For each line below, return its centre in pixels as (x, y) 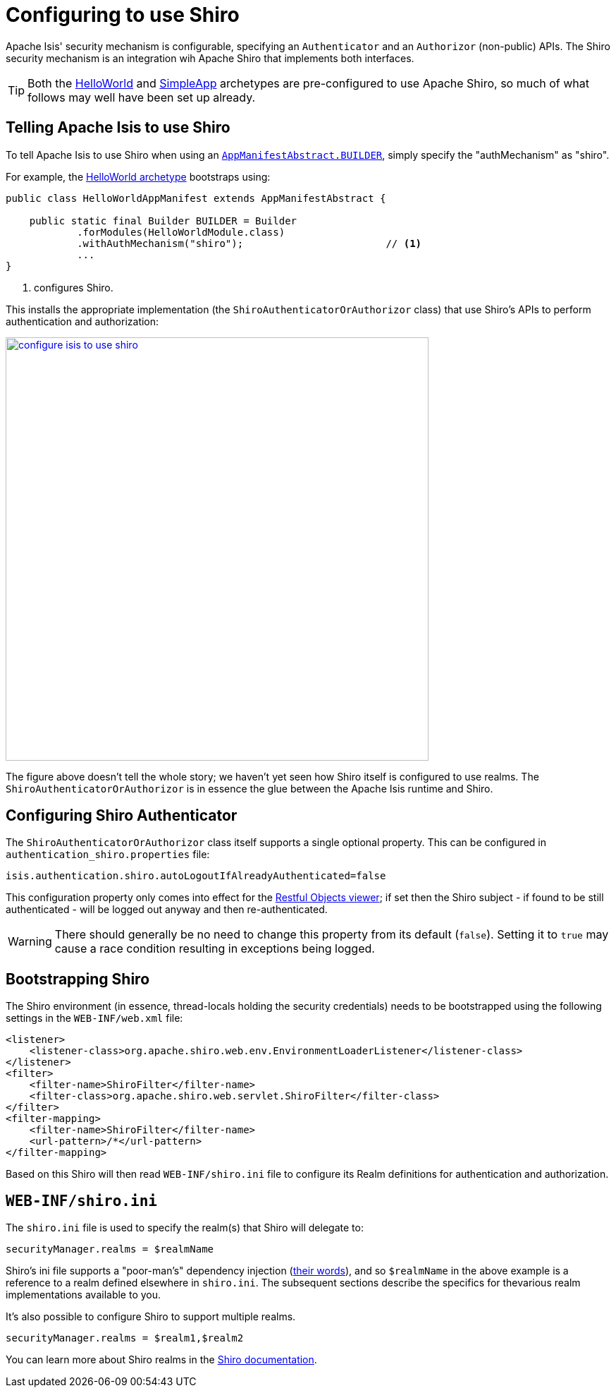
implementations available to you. (84, 1295)
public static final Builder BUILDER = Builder (163, 221)
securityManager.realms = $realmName (110, 1249)
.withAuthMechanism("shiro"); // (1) (250, 243)
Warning (30, 942)
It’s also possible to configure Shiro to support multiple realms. (151, 1317)
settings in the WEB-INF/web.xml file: (94, 1018)
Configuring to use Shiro (123, 15)
